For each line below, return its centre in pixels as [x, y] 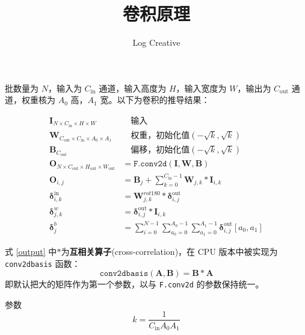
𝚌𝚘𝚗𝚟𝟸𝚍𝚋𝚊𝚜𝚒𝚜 [124, 274]
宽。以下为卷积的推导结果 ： [155, 100]
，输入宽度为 [201, 88]
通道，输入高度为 [133, 88]
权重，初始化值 [160, 136]
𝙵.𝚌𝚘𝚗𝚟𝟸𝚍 [150, 164]
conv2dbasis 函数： [43, 263]
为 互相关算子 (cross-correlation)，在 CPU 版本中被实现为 [169, 251]
